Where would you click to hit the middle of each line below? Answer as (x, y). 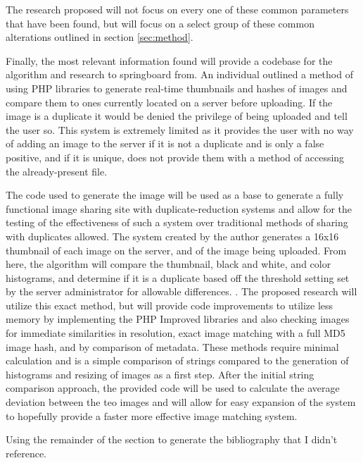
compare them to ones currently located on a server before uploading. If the (169, 102)
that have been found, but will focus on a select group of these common (160, 23)
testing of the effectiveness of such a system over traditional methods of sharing (177, 222)
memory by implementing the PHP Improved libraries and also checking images (178, 319)
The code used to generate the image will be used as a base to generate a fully (175, 195)
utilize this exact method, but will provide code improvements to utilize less (170, 305)
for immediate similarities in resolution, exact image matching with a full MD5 (176, 333)
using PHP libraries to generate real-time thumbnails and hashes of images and (177, 88)
